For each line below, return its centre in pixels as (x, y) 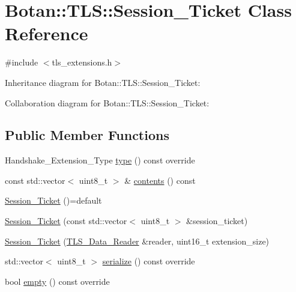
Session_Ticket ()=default (53, 200)
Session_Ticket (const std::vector (66, 221)
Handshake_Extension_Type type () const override (100, 160)
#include (22, 62)
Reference (47, 33)
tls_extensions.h (82, 62)
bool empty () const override (57, 281)
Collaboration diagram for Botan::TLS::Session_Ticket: (107, 102)
